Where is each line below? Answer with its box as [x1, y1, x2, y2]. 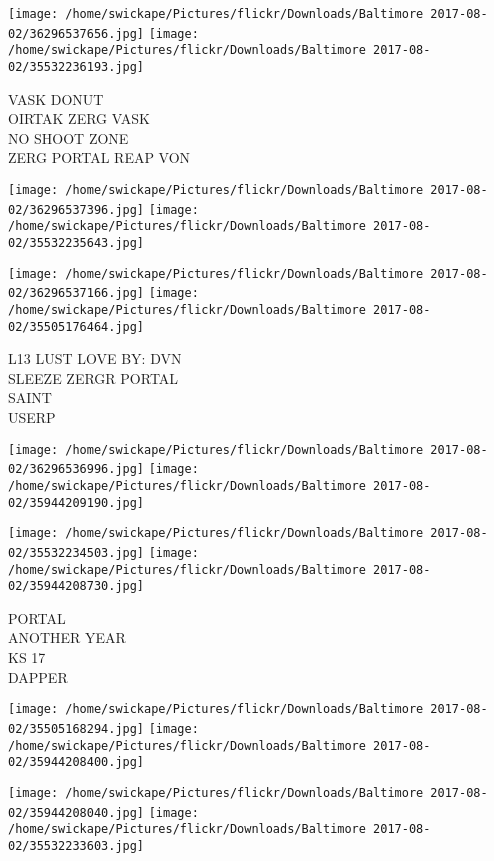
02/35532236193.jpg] [8, 59, 145, 74]
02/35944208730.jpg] [8, 579, 145, 594]
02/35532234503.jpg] [8, 545, 145, 560]
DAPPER [8, 666, 68, 687]
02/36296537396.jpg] [8, 202, 145, 217]
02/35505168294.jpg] [8, 721, 145, 736]
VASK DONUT [8, 88, 104, 109]
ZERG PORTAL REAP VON [8, 147, 191, 168]
